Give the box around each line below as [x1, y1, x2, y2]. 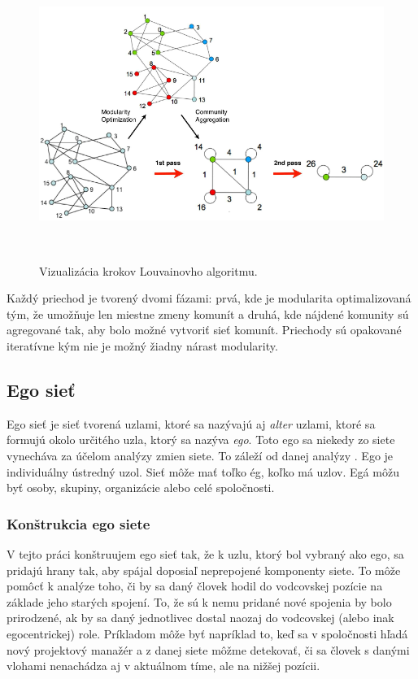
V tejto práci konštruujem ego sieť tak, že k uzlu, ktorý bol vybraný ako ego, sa [7, 546, 404, 562]
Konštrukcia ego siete [7, 513, 150, 533]
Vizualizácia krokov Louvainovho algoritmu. [39, 262, 258, 279]
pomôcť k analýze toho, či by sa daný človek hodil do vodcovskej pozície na [7, 577, 383, 594]
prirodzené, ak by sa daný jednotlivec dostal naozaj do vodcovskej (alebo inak [7, 609, 394, 626]
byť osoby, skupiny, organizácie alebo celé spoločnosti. [7, 479, 275, 496]
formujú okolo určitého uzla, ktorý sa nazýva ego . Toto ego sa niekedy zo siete [7, 431, 395, 448]
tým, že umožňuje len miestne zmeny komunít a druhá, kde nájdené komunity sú [7, 305, 409, 322]
